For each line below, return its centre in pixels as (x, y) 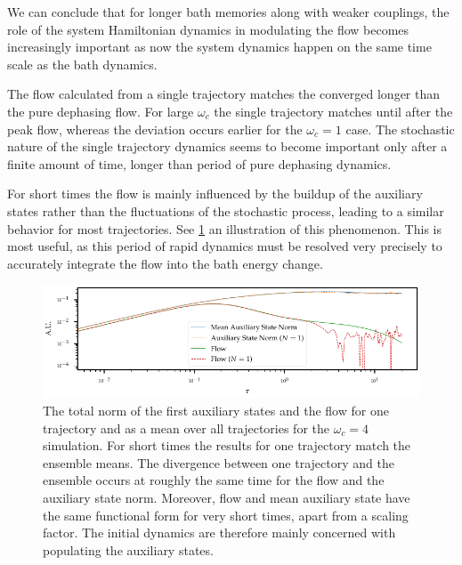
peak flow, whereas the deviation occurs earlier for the (155, 129)
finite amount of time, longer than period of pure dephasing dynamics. (199, 163)
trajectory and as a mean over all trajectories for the (186, 428)
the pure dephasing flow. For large (101, 111)
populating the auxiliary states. (128, 549)
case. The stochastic (400, 129)
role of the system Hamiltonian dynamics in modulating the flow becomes (208, 29)
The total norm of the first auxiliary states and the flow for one (216, 411)
